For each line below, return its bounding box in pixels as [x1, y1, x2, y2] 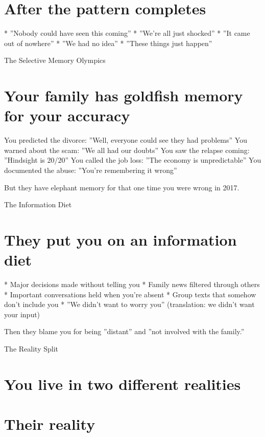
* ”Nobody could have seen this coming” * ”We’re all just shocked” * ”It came [4, 28, 250, 38]
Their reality [4, 413, 95, 434]
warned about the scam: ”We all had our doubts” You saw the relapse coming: [4, 144, 250, 155]
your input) [4, 309, 40, 319]
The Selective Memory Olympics [4, 55, 106, 65]
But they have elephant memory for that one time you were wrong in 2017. [4, 182, 239, 192]
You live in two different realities [4, 373, 241, 394]
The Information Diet [4, 199, 72, 210]
